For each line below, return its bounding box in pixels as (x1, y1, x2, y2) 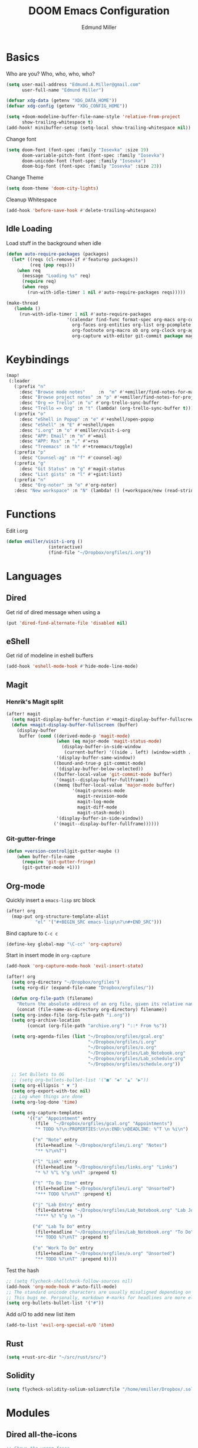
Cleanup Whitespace (6, 196, 57, 203)
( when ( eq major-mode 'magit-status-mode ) (56, 738, 162, 745)
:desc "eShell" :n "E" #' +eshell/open (19, 422, 115, 428)
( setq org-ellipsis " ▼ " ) (11, 1082, 78, 1089)
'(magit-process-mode (71, 788, 126, 794)
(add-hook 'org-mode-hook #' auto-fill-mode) (6, 1283, 117, 1290)
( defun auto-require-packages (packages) (6, 251, 110, 257)
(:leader (8, 378, 31, 384)
